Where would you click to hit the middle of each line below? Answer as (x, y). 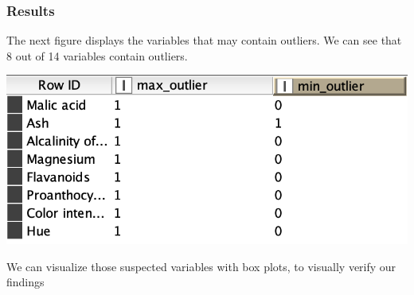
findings (25, 282)
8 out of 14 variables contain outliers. (97, 55)
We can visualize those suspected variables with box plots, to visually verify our (201, 266)
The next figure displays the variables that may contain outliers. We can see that (204, 40)
